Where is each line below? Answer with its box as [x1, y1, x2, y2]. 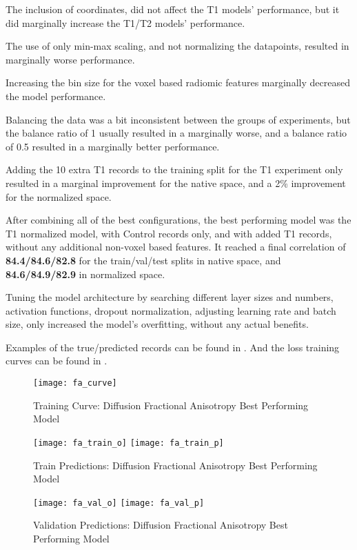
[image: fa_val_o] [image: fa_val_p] [33, 498, 205, 508]
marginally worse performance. [6, 52, 135, 66]
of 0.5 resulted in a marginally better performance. [6, 139, 220, 153]
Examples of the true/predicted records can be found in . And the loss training [6, 340, 340, 354]
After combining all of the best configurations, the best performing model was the [6, 213, 351, 227]
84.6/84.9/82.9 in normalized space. [6, 266, 165, 281]
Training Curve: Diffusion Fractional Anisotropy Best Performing [33, 397, 309, 412]
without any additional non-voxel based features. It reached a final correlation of [6, 239, 346, 254]
